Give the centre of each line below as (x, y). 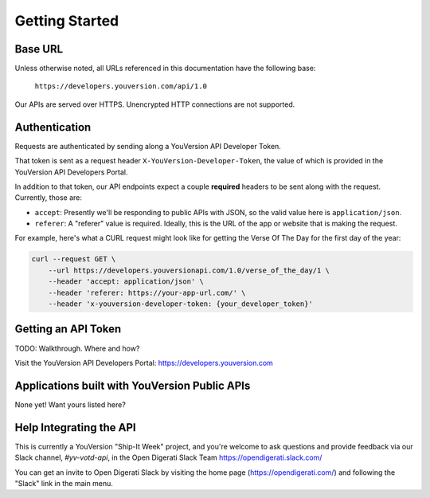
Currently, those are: (49, 198)
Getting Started (67, 21)
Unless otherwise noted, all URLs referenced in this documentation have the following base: (165, 69)
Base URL (39, 49)
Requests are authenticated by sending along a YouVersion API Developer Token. (148, 146)
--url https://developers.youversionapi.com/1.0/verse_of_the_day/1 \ (189, 270)
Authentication (53, 127)
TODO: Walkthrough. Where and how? (77, 348)
